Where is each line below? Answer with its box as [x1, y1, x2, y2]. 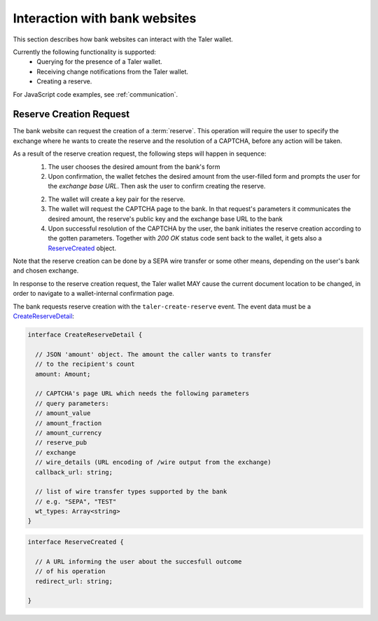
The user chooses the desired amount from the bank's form [48, 162, 220, 171]
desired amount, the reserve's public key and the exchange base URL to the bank [48, 214, 283, 223]
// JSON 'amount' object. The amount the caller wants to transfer [35, 350, 272, 358]
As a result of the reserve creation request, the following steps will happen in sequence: [13, 149, 267, 158]
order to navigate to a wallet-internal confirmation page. [13, 289, 174, 298]
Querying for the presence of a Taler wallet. [36, 57, 162, 66]
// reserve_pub [35, 439, 87, 446]
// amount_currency [35, 428, 102, 437]
